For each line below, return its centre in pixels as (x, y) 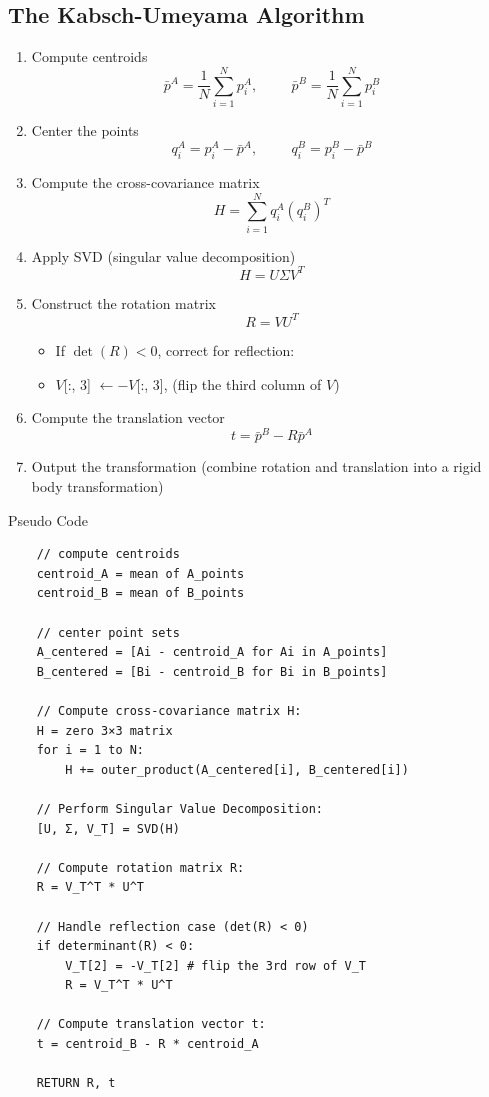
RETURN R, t (76, 1083)
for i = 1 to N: (90, 750)
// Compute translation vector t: (151, 1024)
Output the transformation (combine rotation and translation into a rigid (256, 466)
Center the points (85, 129)
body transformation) (97, 486)
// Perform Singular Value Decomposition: (179, 808)
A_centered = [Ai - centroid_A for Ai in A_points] (212, 652)
